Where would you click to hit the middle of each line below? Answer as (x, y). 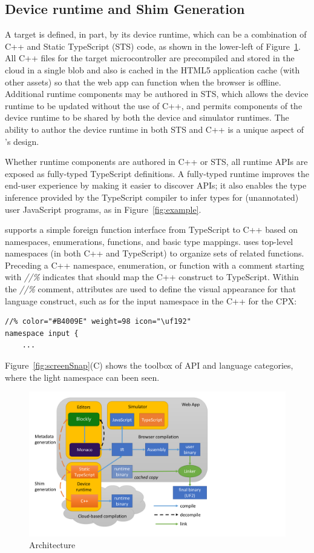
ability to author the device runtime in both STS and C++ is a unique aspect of (155, 129)
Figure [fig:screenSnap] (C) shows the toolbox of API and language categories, (149, 365)
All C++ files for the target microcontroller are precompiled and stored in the (150, 58)
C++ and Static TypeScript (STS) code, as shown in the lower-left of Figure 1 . (153, 46)
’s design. (22, 141)
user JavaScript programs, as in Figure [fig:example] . (103, 209)
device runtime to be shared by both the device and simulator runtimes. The (147, 117)
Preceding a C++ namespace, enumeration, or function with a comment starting (155, 265)
